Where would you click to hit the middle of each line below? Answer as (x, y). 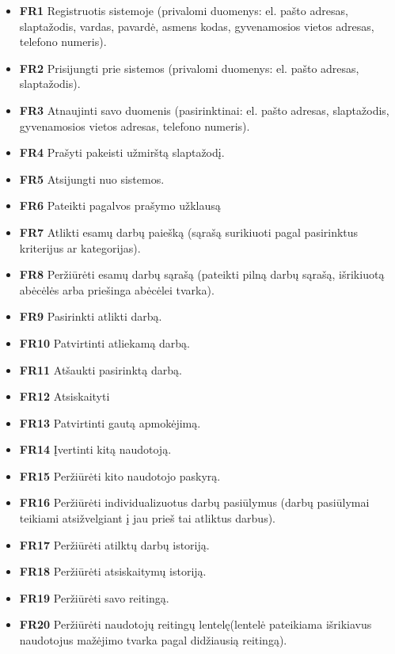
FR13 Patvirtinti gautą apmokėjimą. (110, 422)
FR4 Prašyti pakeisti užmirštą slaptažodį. (122, 152)
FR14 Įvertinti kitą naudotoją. (95, 449)
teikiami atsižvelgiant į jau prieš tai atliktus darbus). (147, 518)
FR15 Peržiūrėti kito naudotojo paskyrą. (120, 475)
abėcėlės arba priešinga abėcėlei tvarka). (117, 289)
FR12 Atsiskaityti (65, 396)
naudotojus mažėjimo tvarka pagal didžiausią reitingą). (153, 640)
